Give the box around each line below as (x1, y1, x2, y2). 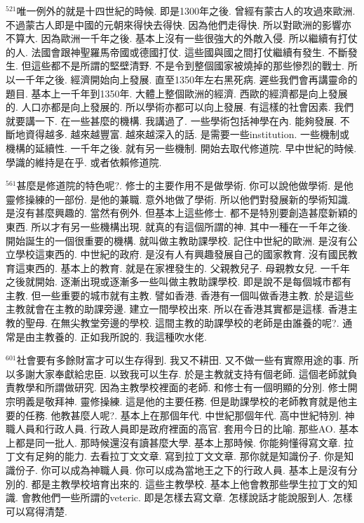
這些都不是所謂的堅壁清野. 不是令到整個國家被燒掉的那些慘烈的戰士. (31, 58, 344, 73)
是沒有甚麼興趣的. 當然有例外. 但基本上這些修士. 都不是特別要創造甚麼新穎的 (6, 205, 358, 220)
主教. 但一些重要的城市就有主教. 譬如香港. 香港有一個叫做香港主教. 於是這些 (6, 287, 354, 302)
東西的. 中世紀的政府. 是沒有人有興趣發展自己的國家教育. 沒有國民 (44, 247, 348, 261)
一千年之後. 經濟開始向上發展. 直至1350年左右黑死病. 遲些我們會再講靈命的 (15, 72, 358, 86)
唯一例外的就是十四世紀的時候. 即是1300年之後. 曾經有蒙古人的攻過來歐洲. (16, 4, 356, 18)
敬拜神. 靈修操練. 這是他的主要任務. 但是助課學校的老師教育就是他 (44, 394, 348, 409)
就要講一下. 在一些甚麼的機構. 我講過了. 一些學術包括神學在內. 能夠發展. (6, 113, 337, 128)
